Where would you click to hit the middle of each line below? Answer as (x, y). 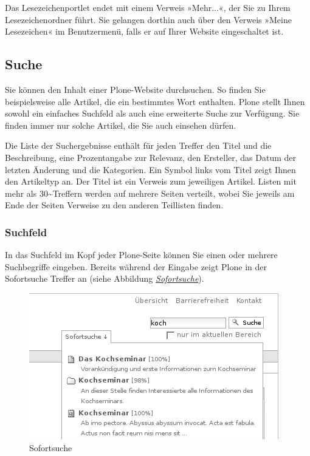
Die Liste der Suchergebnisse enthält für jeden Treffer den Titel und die (138, 145)
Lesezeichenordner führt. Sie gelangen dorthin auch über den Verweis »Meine (148, 19)
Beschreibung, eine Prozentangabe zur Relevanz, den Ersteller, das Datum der (150, 157)
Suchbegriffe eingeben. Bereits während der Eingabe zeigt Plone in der (136, 266)
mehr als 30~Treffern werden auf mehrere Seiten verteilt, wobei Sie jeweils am (150, 193)
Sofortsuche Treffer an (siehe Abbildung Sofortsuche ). (105, 278)
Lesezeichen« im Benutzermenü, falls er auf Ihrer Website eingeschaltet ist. (144, 31)
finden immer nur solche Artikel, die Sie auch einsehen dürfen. (121, 125)
